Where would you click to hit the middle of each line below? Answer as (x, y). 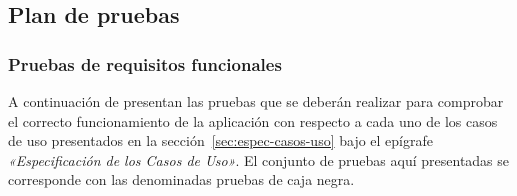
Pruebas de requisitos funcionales (145, 63)
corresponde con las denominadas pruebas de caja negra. (181, 179)
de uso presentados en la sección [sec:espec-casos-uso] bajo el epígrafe (220, 140)
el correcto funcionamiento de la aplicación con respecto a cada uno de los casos (253, 120)
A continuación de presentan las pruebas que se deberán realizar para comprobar (256, 101)
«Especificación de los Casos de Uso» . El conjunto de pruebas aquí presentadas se (259, 159)
